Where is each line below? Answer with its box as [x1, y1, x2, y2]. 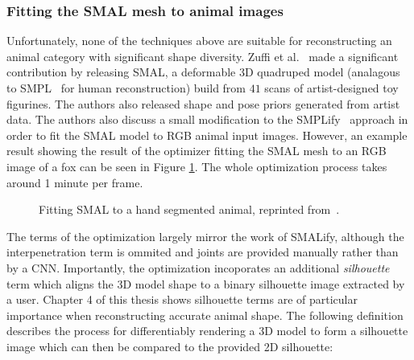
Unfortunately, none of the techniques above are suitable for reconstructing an [6, 32, 392, 49]
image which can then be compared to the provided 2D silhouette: [6, 337, 333, 354]
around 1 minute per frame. [6, 174, 143, 190]
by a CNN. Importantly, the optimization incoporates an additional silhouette [6, 259, 390, 276]
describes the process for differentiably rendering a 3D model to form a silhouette [6, 322, 408, 339]
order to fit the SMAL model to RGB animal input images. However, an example [6, 126, 408, 143]
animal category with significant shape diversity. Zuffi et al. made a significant [6, 47, 399, 64]
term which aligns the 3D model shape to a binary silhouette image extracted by [6, 275, 405, 292]
